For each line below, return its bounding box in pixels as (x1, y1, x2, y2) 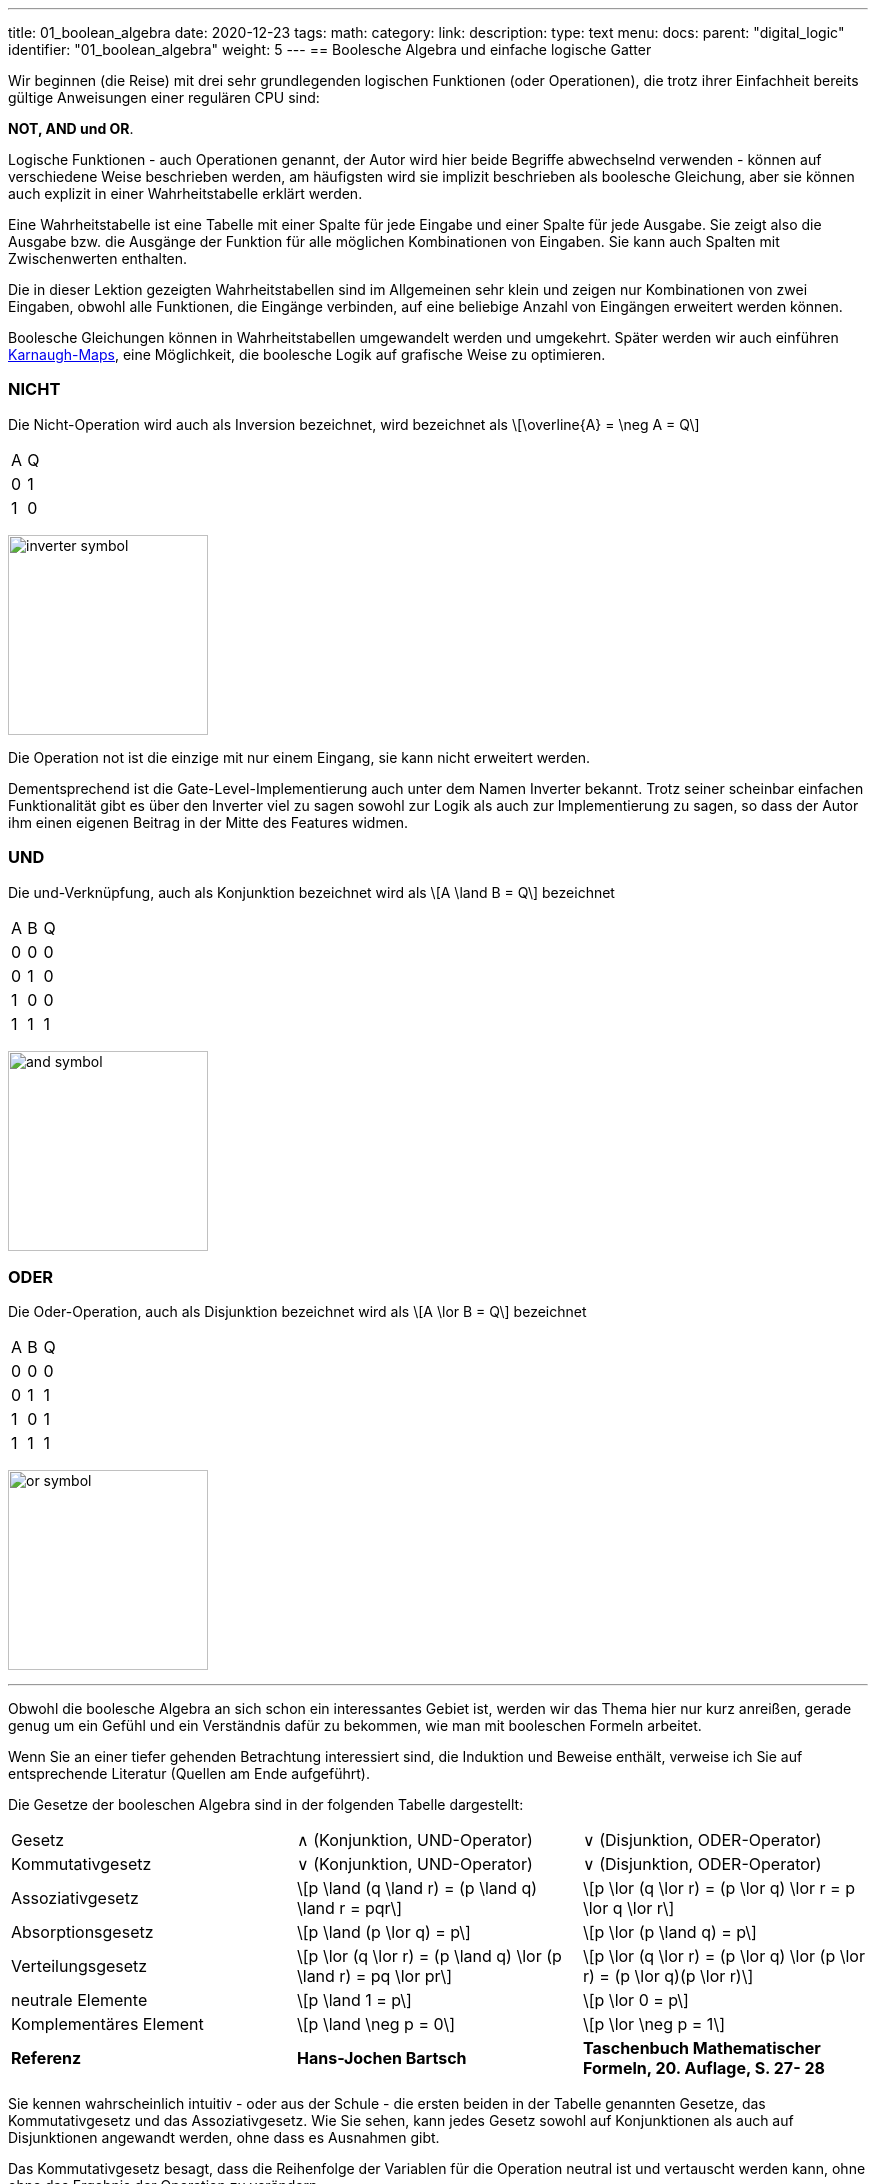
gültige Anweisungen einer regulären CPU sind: (8, 89, 320, 106)
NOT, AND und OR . (8, 120, 134, 137)
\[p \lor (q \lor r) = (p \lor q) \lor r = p (582, 1878, 855, 1899)
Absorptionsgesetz (11, 1922, 154, 1943)
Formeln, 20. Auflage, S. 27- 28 (582, 2058, 825, 2079)
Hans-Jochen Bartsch (296, 2048, 467, 2069)
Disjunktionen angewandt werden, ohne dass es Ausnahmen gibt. (8, 2129, 440, 2147)
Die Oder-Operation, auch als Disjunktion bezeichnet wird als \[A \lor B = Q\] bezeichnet (8, 1303, 587, 1321)
